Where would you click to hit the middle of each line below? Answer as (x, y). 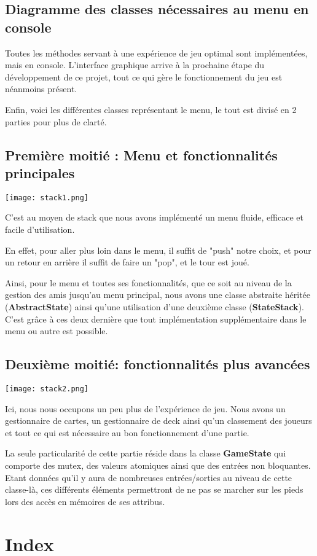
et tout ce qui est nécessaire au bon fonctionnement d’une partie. (127, 432)
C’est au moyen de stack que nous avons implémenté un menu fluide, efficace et (154, 217)
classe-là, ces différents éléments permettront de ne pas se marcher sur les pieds (154, 489)
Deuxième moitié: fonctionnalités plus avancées (158, 364)
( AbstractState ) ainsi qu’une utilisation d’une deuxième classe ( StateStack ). (155, 306)
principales (40, 172)
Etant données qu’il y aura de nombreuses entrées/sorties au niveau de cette (149, 477)
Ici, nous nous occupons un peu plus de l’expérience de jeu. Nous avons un (145, 408)
